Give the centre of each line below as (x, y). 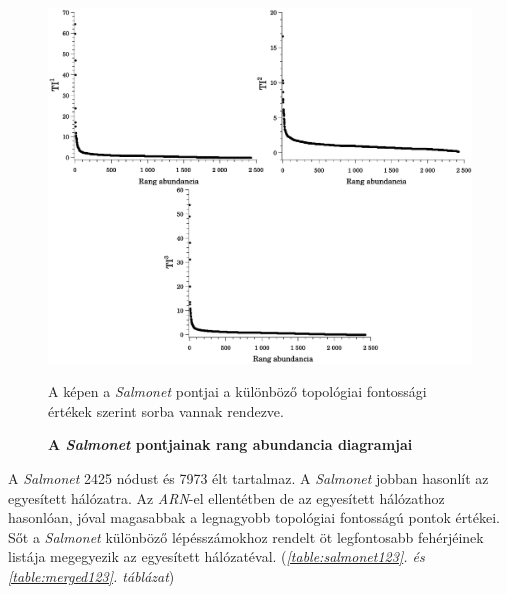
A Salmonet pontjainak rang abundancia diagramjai (230, 444)
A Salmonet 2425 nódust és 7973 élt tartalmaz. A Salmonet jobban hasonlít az (248, 478)
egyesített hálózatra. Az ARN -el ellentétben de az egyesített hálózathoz (226, 497)
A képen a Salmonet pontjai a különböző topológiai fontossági (237, 391)
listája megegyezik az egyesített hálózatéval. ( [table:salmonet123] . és (216, 556)
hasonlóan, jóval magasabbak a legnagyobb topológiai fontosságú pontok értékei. (254, 517)
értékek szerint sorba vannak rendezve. (166, 410)
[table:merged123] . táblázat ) (91, 576)
